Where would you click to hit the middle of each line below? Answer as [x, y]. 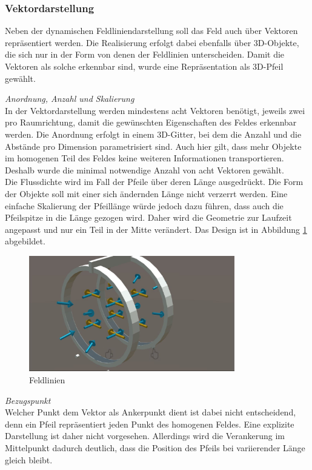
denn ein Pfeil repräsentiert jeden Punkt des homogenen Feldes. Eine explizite [150, 424]
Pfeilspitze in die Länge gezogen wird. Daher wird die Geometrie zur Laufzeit [148, 217]
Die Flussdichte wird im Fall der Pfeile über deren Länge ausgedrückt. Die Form [154, 182]
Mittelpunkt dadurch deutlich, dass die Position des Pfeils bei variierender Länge [155, 447]
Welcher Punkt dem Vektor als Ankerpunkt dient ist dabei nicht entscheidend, [151, 412]
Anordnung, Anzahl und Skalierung [70, 99]
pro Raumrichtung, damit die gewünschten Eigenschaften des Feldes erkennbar [151, 122]
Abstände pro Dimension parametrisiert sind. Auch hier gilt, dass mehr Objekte [153, 146]
